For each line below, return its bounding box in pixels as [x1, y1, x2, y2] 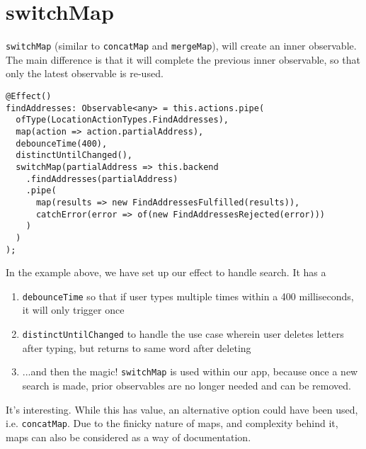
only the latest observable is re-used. [6, 66, 164, 81]
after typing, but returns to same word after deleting [22, 340, 251, 355]
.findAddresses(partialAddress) [25, 174, 178, 184]
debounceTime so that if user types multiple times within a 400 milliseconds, [22, 288, 354, 303]
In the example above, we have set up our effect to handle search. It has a [6, 265, 326, 280]
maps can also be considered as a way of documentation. [6, 429, 251, 444]
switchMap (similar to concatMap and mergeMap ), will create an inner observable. [6, 38, 357, 53]
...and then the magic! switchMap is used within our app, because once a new [22, 364, 358, 379]
